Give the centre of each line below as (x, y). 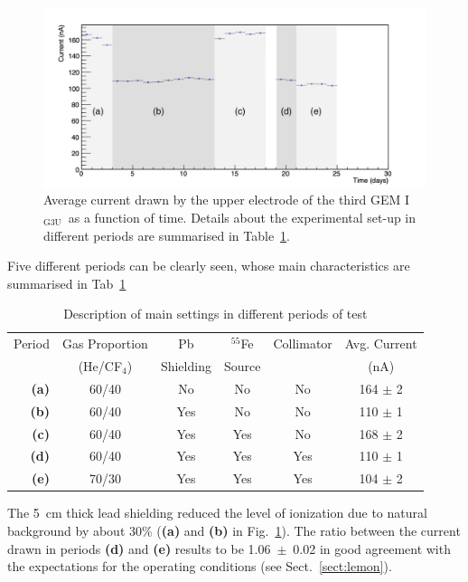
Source (242, 366)
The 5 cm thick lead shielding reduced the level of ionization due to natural (217, 513)
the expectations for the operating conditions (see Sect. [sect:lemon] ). (200, 566)
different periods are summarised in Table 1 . (167, 235)
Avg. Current (381, 343)
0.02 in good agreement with (372, 548)
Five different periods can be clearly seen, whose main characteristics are (209, 266)
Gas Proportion (105, 343)
